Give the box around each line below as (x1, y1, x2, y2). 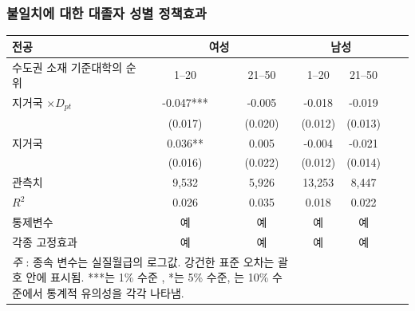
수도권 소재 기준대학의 (12, 58, 123, 75)
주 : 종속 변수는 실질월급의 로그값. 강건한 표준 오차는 (12, 253, 275, 270)
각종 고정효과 (12, 233, 77, 250)
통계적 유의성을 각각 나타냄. (46, 284, 184, 301)
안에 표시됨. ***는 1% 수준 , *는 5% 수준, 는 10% (26, 269, 269, 285)
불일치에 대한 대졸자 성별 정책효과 (6, 2, 207, 22)
